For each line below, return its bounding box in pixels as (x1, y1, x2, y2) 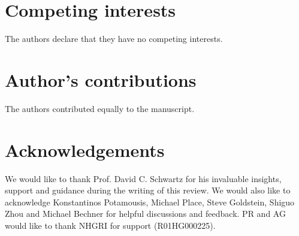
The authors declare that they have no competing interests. (5, 32, 223, 45)
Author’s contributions (5, 67, 197, 92)
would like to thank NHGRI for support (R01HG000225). (5, 219, 216, 231)
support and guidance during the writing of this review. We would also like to (5, 184, 291, 196)
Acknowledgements (5, 137, 165, 162)
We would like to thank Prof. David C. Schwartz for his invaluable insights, (5, 172, 282, 184)
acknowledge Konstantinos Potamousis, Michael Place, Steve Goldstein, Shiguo (5, 195, 295, 208)
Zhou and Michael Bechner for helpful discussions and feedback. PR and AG (5, 207, 286, 220)
